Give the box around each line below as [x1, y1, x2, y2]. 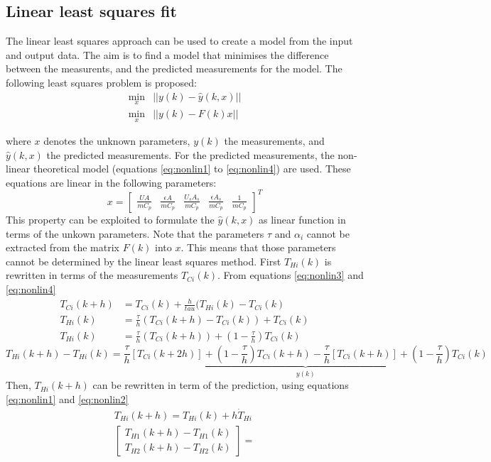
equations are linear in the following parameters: [6, 175, 217, 189]
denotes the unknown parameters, [43, 133, 190, 148]
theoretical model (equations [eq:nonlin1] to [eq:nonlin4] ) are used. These [33, 161, 351, 176]
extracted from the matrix [6, 240, 119, 255]
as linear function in [259, 211, 346, 226]
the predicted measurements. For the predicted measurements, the [46, 147, 335, 162]
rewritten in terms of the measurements [6, 268, 178, 282]
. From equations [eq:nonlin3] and [217, 268, 364, 282]
